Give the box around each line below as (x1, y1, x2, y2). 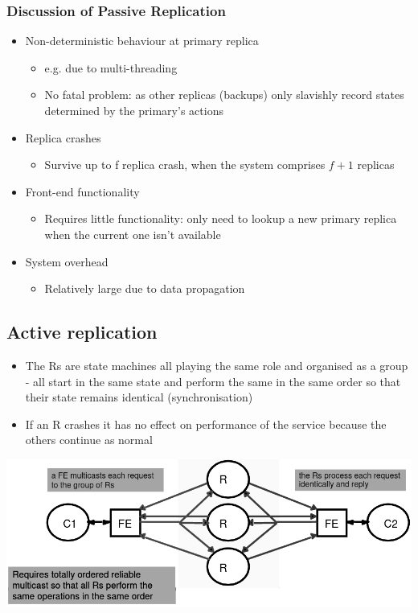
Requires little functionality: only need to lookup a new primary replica (44, 210, 397, 227)
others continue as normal (25, 431, 153, 448)
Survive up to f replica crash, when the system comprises (44, 156, 326, 173)
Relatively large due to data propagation (44, 280, 245, 297)
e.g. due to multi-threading (44, 59, 178, 76)
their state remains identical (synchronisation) (25, 389, 253, 405)
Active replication (6, 319, 158, 344)
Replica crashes (25, 129, 101, 146)
